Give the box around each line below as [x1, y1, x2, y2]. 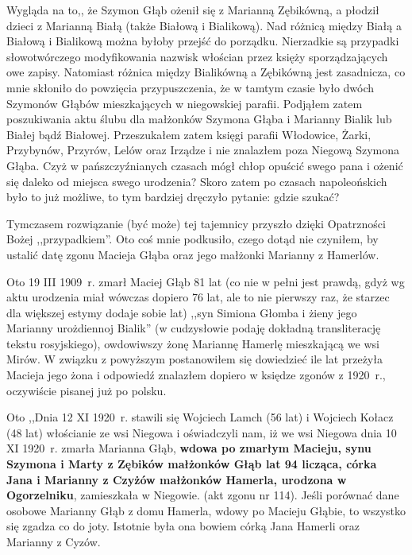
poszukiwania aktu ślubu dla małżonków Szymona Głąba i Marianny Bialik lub [6, 111, 392, 127]
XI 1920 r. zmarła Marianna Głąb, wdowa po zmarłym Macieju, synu [6, 440, 372, 456]
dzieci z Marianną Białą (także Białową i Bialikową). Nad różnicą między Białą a [6, 17, 402, 33]
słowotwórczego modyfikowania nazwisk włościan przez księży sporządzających [6, 48, 388, 64]
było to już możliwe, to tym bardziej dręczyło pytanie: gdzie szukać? [6, 188, 340, 205]
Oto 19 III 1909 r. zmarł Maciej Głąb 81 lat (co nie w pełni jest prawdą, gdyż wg [6, 273, 405, 289]
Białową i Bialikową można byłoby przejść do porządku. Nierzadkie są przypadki [6, 33, 399, 49]
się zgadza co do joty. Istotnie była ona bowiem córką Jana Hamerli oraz [6, 518, 360, 534]
